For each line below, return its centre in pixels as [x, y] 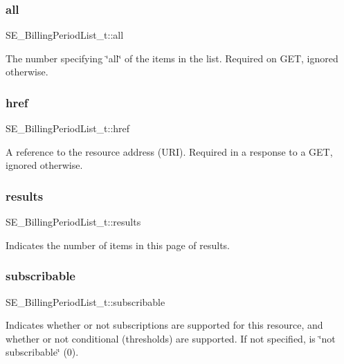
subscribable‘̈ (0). [42, 352]
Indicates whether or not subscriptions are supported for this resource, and [164, 325]
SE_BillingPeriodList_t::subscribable [85, 301]
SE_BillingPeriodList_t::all [65, 35]
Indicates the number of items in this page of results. [118, 245]
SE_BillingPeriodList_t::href [68, 128]
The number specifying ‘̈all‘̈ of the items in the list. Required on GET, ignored [172, 58]
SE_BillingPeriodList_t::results [73, 222]
